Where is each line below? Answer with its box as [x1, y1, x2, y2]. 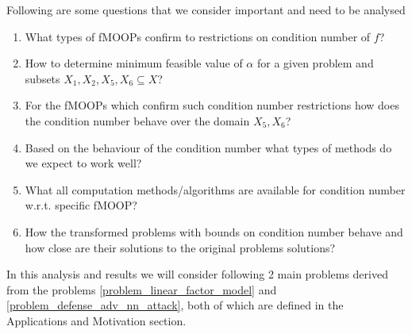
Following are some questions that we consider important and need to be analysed [6, 2, 406, 17]
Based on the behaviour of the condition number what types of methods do [25, 139, 392, 155]
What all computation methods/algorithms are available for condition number [25, 181, 406, 198]
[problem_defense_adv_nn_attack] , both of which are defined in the [6, 297, 344, 313]
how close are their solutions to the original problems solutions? [25, 239, 336, 255]
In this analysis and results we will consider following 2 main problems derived [6, 266, 388, 282]
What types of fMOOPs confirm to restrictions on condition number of [25, 28, 371, 44]
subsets [25, 70, 60, 86]
